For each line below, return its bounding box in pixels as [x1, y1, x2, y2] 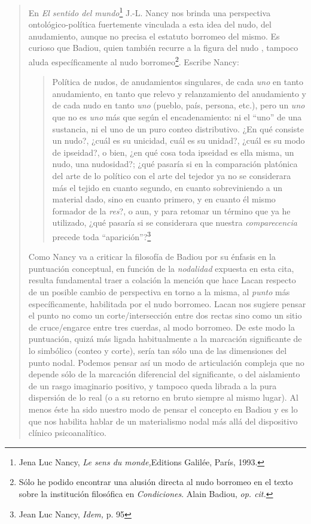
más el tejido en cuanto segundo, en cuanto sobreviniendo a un [52, 181, 283, 193]
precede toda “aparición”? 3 [52, 229, 151, 243]
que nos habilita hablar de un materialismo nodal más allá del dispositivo [28, 414, 298, 427]
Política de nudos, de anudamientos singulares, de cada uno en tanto [52, 75, 303, 88]
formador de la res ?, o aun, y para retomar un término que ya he [52, 204, 291, 217]
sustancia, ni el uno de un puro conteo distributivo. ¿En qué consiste [52, 122, 304, 135]
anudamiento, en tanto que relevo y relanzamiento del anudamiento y [52, 87, 306, 99]
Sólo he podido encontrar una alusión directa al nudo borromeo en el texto [19, 475, 293, 488]
